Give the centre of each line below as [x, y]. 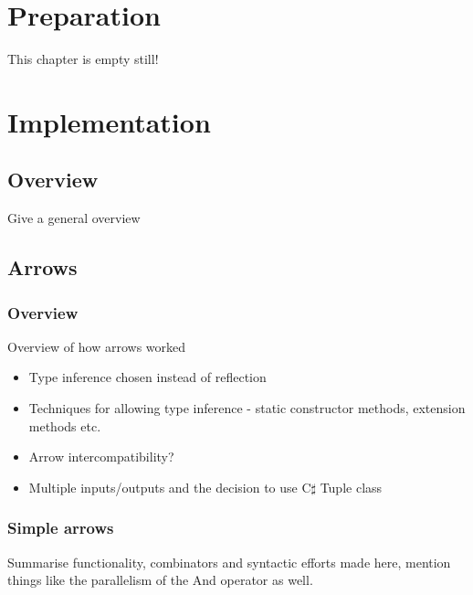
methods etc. [65, 425]
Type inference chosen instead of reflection [147, 377]
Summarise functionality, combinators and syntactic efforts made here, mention [229, 562]
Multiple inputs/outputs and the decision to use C [170, 487]
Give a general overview [74, 218]
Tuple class [351, 487]
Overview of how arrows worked [97, 346]
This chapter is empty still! [83, 59]
